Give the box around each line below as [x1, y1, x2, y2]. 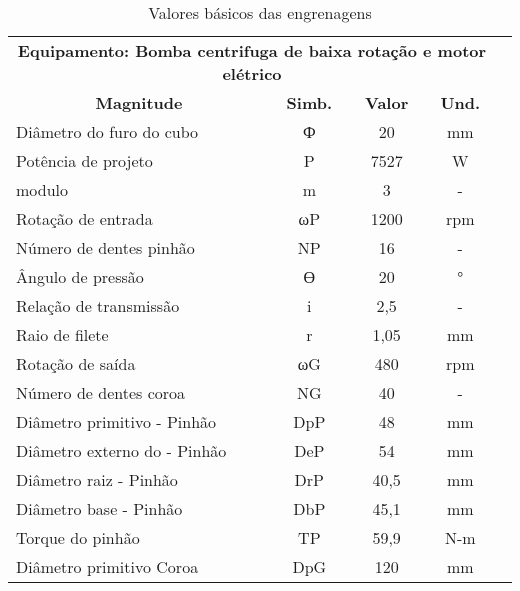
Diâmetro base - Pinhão [16, 497, 183, 520]
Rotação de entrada [16, 207, 153, 230]
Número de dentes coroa [16, 381, 186, 404]
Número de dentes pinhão [16, 236, 195, 259]
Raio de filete [16, 323, 109, 346]
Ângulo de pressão [16, 265, 144, 288]
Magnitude [95, 91, 183, 114]
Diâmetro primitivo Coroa [16, 555, 199, 578]
